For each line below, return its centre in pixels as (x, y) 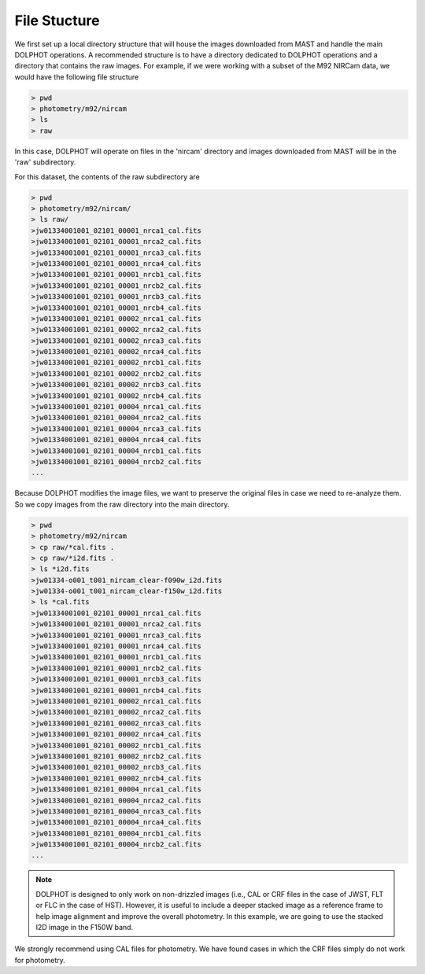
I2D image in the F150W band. (85, 928)
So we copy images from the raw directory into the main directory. (122, 504)
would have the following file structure (77, 77)
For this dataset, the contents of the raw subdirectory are (107, 176)
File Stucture (57, 20)
